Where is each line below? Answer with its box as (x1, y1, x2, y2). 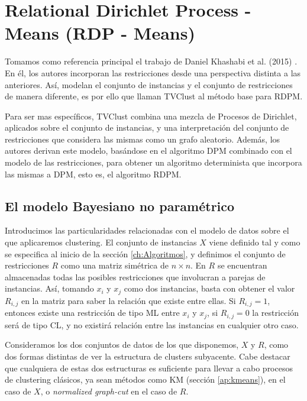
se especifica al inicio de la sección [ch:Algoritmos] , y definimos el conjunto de (5, 247, 286, 260)
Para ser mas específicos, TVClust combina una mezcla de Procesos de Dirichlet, (5, 109, 297, 122)
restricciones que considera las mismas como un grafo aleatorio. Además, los (5, 132, 280, 145)
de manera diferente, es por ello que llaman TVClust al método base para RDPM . (5, 90, 303, 102)
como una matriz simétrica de (60, 259, 169, 271)
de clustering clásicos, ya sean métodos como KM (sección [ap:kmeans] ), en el (5, 373, 286, 386)
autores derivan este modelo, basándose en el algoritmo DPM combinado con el (5, 144, 292, 157)
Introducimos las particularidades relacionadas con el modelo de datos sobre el (5, 224, 289, 237)
